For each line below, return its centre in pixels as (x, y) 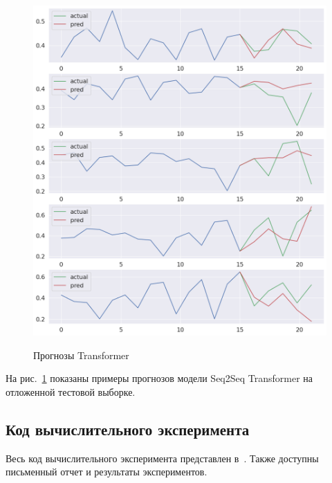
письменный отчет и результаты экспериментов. (107, 472)
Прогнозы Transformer (81, 355)
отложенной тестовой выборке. (71, 391)
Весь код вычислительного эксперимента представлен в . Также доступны (162, 458)
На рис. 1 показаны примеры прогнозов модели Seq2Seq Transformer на (159, 378)
